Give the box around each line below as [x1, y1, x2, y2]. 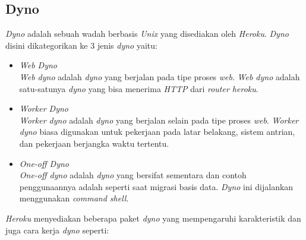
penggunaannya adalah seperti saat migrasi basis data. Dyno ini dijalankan [19, 180, 294, 192]
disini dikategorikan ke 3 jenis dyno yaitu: [5, 39, 157, 51]
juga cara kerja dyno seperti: [5, 223, 109, 236]
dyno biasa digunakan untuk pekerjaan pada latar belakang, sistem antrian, [19, 125, 295, 138]
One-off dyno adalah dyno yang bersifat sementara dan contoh [19, 169, 247, 181]
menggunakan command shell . [19, 192, 129, 204]
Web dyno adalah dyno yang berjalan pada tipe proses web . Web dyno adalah [19, 70, 300, 83]
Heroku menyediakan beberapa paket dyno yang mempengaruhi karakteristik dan [5, 211, 301, 224]
